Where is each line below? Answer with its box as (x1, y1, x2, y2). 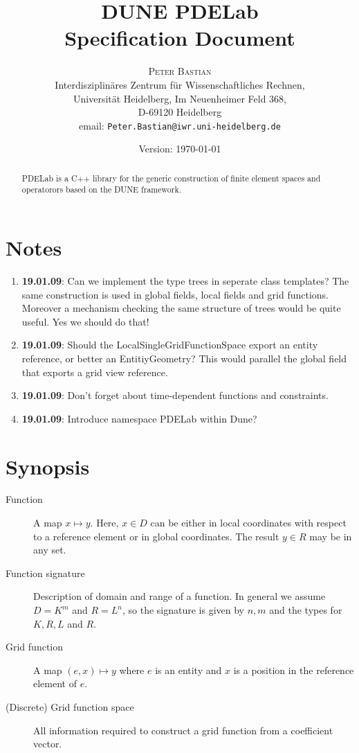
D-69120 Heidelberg (138, 105, 222, 119)
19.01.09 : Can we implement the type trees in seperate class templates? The (21, 273, 349, 287)
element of (33, 676, 77, 691)
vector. (33, 736, 62, 751)
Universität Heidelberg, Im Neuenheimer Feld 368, (73, 91, 286, 105)
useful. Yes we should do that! (21, 314, 149, 328)
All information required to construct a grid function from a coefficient (33, 723, 333, 737)
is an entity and (155, 662, 222, 677)
